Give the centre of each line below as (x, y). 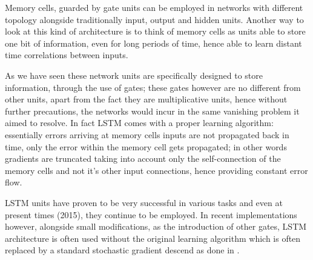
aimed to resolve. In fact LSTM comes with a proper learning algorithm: (139, 123)
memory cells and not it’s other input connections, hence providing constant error (156, 170)
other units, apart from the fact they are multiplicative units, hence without (146, 99)
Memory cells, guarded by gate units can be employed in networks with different (154, 7)
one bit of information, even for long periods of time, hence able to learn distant (153, 43)
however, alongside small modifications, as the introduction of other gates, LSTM (156, 226)
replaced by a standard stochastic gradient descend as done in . (122, 250)
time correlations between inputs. (67, 55)
